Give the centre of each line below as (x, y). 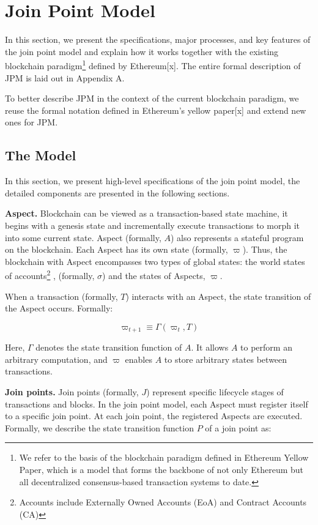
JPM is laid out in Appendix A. (65, 77)
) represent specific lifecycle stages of (215, 391)
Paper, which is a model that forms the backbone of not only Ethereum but (161, 469)
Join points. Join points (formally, (72, 391)
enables (139, 359)
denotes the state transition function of (109, 347)
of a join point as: (238, 427)
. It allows (210, 347)
